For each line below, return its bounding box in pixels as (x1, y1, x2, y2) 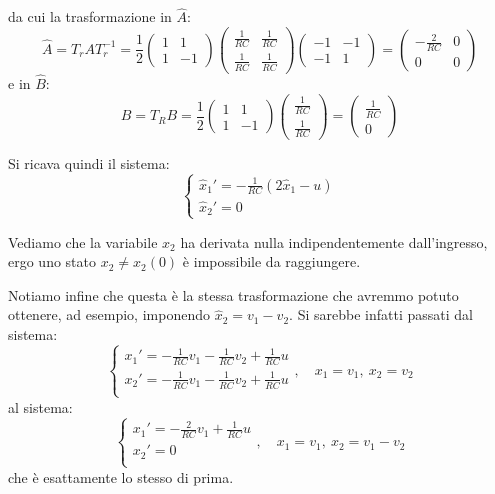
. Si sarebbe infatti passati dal (289, 304, 473, 325)
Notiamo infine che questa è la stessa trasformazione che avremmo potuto (8, 284, 459, 305)
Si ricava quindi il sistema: (8, 153, 170, 174)
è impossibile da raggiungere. (182, 251, 361, 272)
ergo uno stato (8, 251, 97, 272)
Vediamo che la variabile (8, 231, 158, 252)
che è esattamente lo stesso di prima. (8, 466, 234, 487)
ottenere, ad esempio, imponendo (8, 304, 210, 325)
